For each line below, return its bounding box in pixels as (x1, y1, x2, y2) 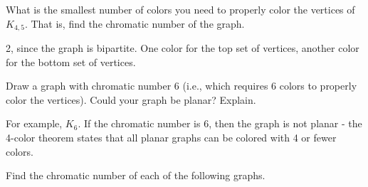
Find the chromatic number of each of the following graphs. (6, 168, 266, 183)
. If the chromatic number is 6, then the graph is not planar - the (78, 116, 362, 131)
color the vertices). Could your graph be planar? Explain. (6, 92, 256, 107)
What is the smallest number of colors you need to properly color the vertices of (6, 2, 355, 16)
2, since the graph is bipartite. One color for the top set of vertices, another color (6, 41, 359, 55)
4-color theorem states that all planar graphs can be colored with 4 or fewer (6, 130, 337, 145)
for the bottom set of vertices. (6, 54, 136, 69)
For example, (6, 116, 63, 131)
